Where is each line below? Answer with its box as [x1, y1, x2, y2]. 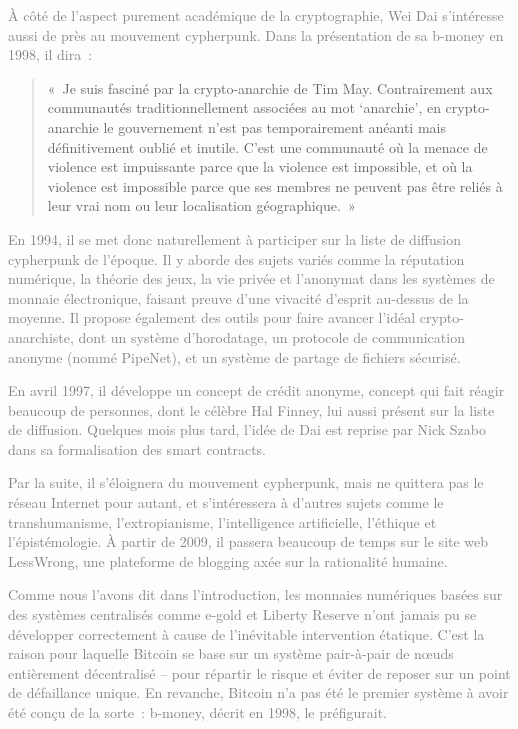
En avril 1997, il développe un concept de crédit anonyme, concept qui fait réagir [8, 380, 505, 401]
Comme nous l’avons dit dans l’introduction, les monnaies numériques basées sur [8, 584, 503, 605]
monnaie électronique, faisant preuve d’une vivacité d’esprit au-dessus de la [8, 287, 469, 308]
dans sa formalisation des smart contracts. [8, 438, 267, 459]
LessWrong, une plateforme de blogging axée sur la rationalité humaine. [8, 550, 448, 571]
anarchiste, [8, 326, 74, 347]
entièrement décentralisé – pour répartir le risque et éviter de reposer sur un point [8, 662, 511, 683]
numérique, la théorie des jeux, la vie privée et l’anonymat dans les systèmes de [8, 268, 495, 289]
